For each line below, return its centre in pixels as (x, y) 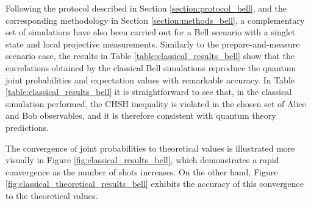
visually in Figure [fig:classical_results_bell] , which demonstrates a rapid (142, 160)
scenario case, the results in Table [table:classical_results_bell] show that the (150, 56)
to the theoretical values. (52, 195)
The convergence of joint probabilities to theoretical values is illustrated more (150, 148)
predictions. (27, 127)
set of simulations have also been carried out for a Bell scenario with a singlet (151, 32)
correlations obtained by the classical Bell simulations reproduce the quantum (151, 67)
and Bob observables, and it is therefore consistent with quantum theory (141, 115)
